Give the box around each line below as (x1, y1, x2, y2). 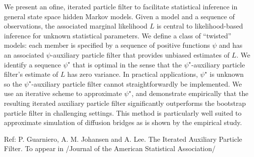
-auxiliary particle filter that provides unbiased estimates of (51, 49, 229, 60)
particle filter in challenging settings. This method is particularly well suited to (4, 107, 242, 118)
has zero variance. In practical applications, (67, 69, 198, 79)
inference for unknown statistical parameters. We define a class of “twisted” (4, 30, 231, 40)
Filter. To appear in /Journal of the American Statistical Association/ (4, 143, 216, 154)
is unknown (209, 69, 244, 79)
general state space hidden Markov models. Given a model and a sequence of (4, 11, 235, 21)
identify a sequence (4, 59, 61, 69)
